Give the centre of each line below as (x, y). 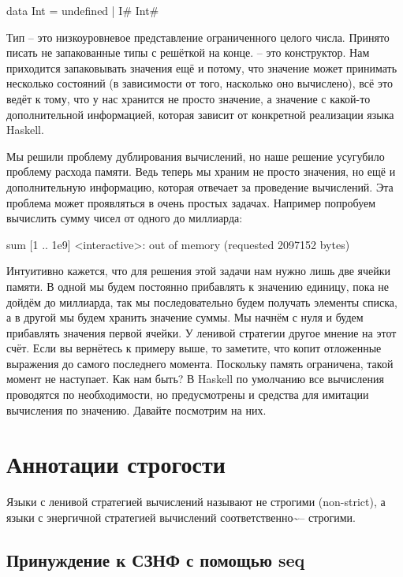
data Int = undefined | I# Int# (83, 10)
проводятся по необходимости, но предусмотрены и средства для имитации (188, 395)
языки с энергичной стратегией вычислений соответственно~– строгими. (181, 517)
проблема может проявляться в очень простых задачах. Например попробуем (191, 202)
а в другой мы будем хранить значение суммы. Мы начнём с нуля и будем (185, 317)
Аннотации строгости (116, 464)
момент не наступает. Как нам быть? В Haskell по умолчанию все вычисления (195, 379)
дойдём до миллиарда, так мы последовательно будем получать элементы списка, (202, 302)
